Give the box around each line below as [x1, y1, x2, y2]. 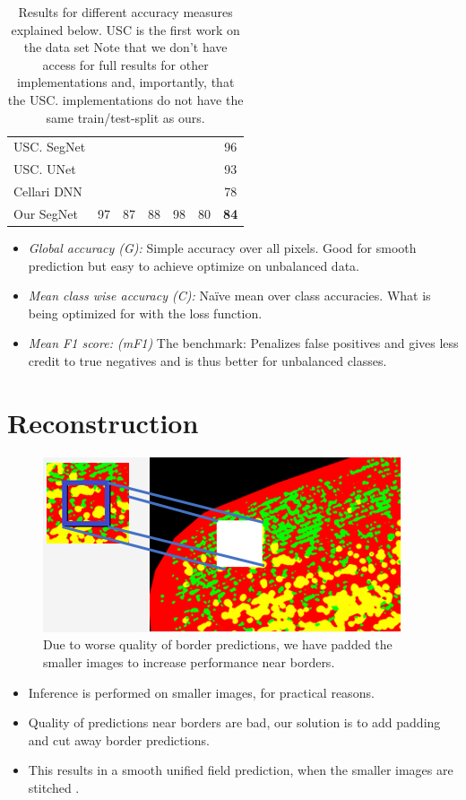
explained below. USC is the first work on [11, 20, 240, 39]
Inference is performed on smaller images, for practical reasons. [28, 683, 375, 701]
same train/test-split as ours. [46, 108, 205, 126]
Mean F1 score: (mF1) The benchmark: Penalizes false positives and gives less [28, 334, 459, 352]
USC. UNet [13, 160, 76, 178]
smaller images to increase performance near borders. [43, 652, 335, 671]
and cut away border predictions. [28, 730, 210, 749]
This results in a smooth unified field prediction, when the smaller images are [28, 761, 453, 779]
